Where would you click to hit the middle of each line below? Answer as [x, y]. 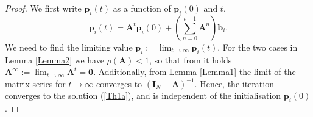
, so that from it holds [191, 59]
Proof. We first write [43, 8]
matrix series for [35, 83]
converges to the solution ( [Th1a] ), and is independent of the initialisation [143, 95]
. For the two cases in [258, 47]
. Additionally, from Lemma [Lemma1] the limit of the [195, 72]
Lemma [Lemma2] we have [55, 59]
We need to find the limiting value [69, 47]
